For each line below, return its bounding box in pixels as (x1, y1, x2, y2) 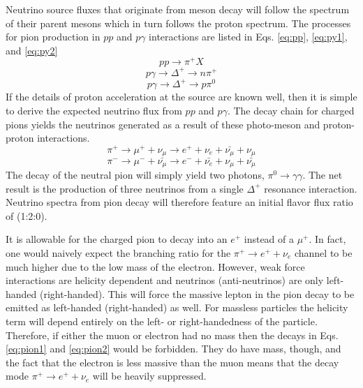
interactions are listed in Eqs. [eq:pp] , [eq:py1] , (149, 29, 348, 44)
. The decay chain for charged (227, 103, 355, 118)
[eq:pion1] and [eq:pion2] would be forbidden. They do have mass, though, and (6, 341, 341, 356)
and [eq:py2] (6, 43, 58, 57)
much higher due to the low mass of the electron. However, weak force (6, 259, 305, 274)
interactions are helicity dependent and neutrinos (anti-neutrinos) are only (6, 273, 324, 288)
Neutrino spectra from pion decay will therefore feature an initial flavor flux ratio (6, 195, 353, 209)
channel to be (294, 246, 353, 260)
